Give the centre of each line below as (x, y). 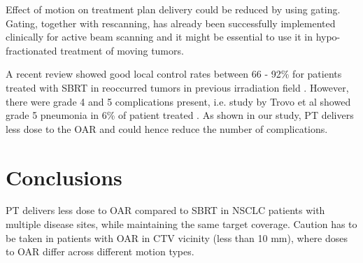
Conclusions (64, 177)
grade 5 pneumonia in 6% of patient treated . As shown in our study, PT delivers (180, 115)
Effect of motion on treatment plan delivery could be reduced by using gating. (173, 9)
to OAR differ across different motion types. (100, 251)
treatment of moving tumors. (122, 50)
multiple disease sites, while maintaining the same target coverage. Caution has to (181, 224)
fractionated (31, 50)
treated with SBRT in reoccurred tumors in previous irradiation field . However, (177, 87)
